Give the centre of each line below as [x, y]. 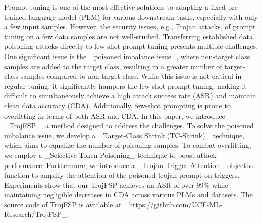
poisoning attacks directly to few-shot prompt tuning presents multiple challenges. [131, 46]
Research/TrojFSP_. [37, 214]
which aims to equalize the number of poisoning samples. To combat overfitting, [128, 145]
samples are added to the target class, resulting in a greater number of [113, 66]
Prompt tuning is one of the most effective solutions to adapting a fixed [115, 7]
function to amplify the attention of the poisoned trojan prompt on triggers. [122, 175]
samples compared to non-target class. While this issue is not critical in [131, 76]
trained [15, 16]
